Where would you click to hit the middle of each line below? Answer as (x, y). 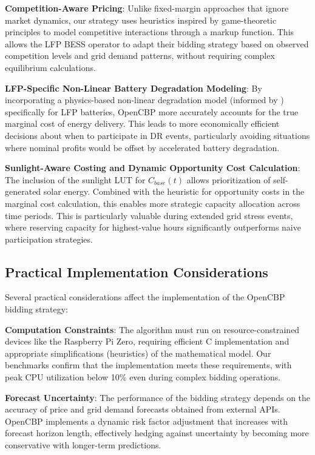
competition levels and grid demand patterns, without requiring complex (140, 56)
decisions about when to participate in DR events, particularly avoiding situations (157, 135)
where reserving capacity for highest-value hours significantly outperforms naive (153, 227)
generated (23, 191)
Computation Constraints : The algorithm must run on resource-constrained (152, 329)
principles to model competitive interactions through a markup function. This (150, 32)
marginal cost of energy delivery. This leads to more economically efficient (142, 123)
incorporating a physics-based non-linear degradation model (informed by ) (144, 100)
